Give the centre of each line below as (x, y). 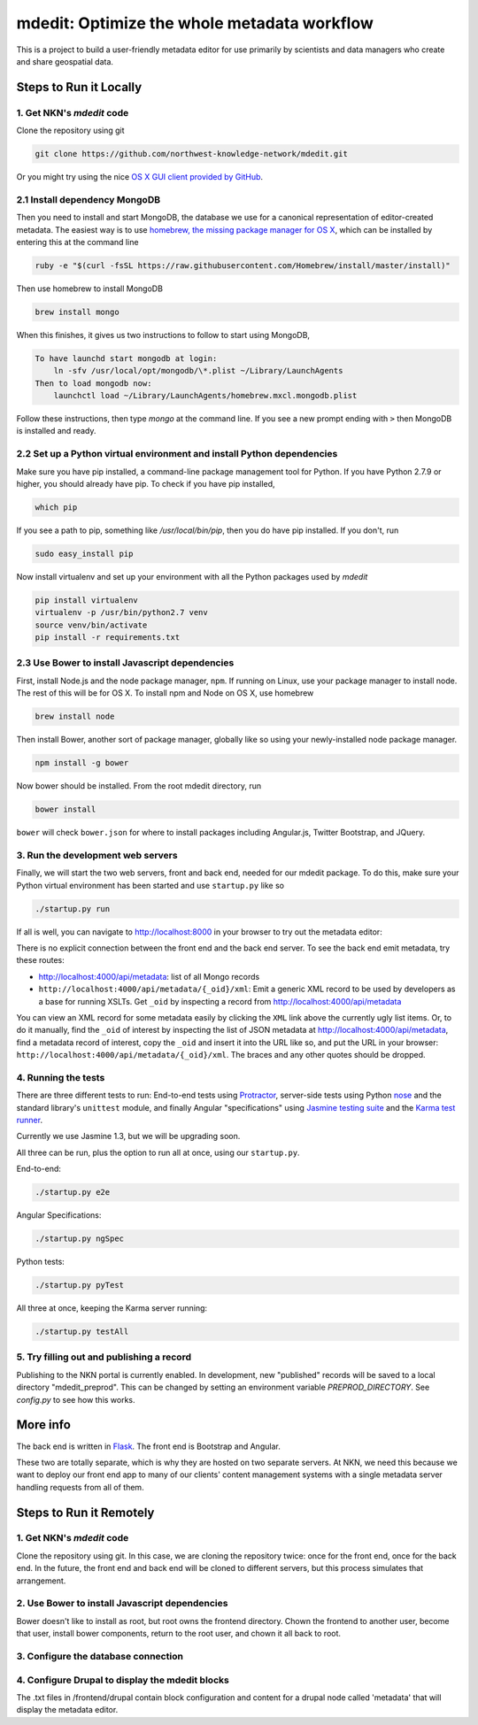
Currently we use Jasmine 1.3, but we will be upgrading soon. (128, 1136)
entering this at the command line (77, 242)
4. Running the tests (61, 1077)
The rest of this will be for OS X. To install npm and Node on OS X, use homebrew (165, 693)
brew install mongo (77, 312)
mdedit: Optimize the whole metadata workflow (195, 23)
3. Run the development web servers (97, 855)
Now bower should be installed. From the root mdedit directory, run (139, 786)
